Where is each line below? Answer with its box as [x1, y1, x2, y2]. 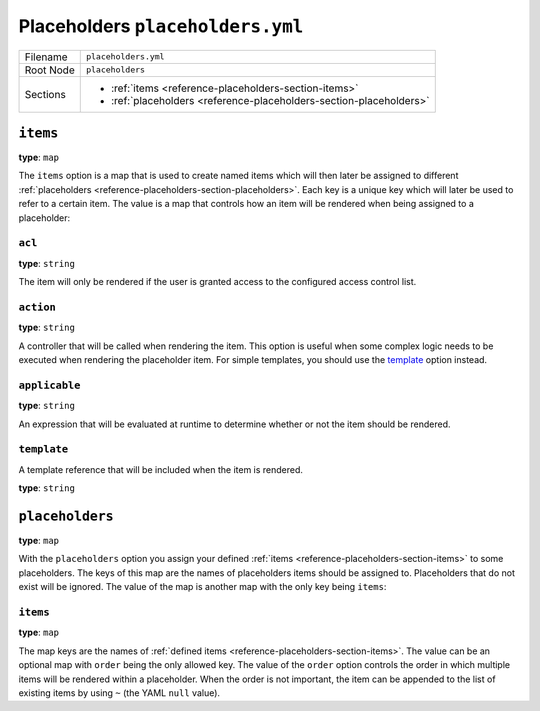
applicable [18, 378, 81, 392]
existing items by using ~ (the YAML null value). [18, 686, 220, 699]
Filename [24, 50, 69, 64]
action [18, 300, 57, 314]
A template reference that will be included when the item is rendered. [18, 463, 304, 475]
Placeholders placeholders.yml [18, 15, 304, 37]
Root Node [24, 63, 75, 77]
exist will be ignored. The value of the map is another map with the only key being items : [18, 581, 387, 593]
